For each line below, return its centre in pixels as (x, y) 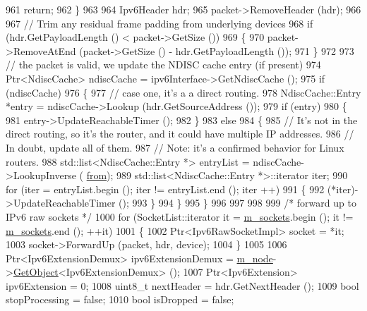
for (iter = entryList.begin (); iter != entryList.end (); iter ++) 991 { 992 (165, 189)
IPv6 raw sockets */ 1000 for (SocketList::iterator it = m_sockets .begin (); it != (180, 216)
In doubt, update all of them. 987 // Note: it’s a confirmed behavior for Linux (175, 147)
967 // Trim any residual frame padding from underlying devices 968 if (160, 23)
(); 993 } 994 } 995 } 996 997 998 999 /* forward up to (237, 203)
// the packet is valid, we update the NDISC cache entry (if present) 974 (163, 65)
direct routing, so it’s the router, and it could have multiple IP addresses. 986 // (180, 134)
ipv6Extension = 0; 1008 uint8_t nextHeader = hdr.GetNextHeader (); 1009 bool (182, 285)
